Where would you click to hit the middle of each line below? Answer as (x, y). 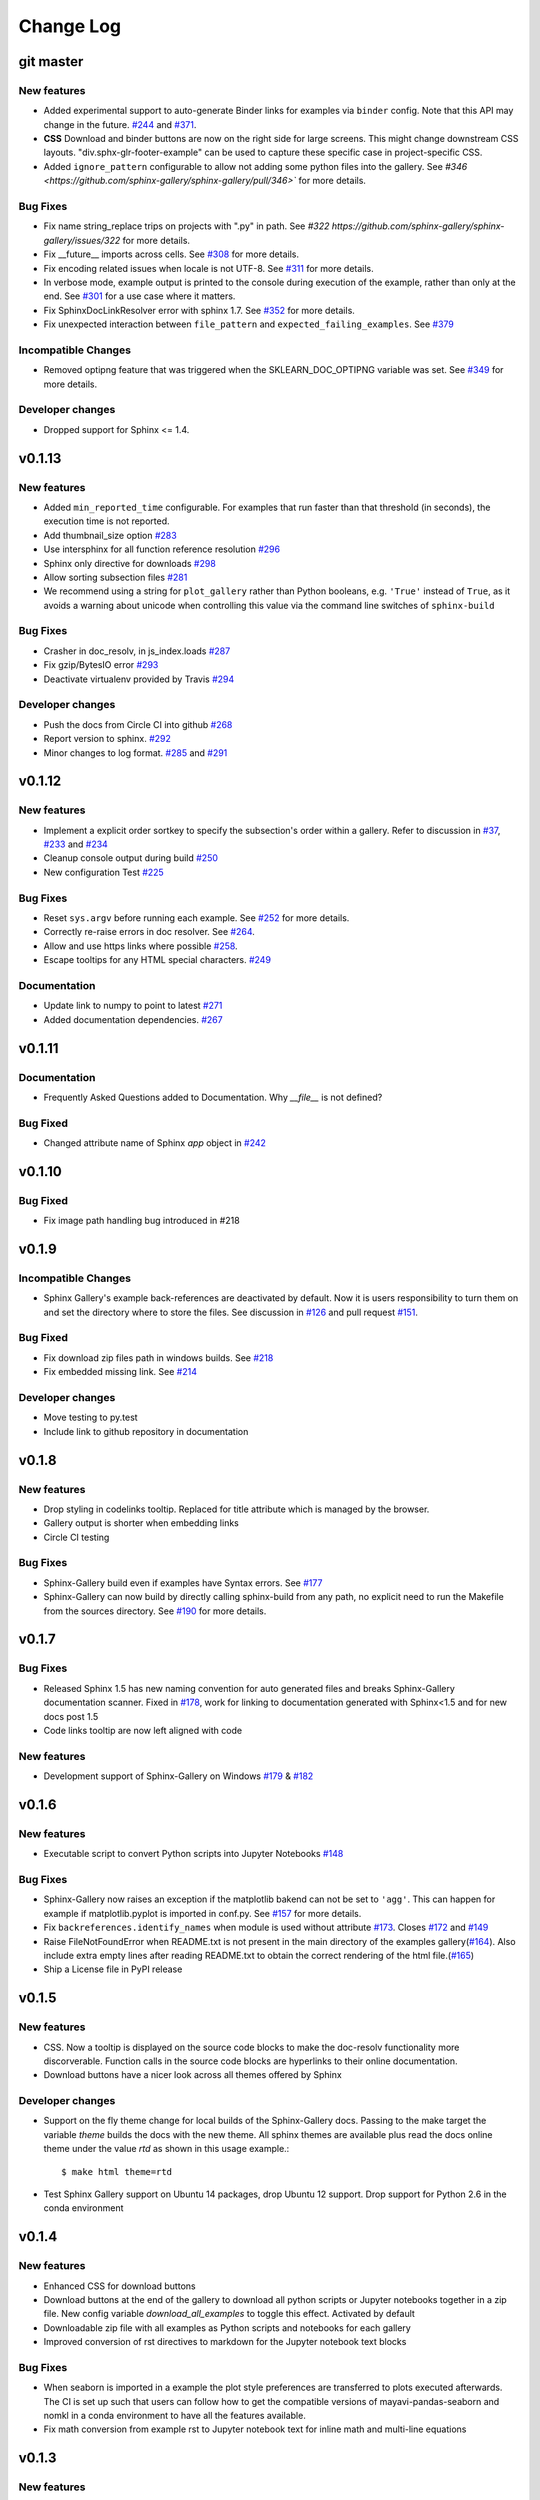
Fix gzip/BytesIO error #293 (101, 665)
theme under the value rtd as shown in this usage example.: (166, 2149)
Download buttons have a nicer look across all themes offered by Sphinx (192, 2075)
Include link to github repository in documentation (146, 1431)
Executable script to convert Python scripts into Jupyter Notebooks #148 (193, 1854)
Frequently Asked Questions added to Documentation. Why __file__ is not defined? (213, 1097)
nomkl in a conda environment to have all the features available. (175, 2416)
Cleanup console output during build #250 (131, 858)
